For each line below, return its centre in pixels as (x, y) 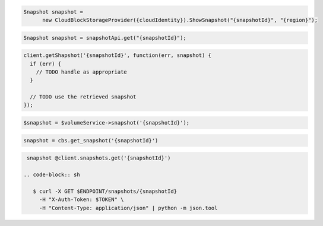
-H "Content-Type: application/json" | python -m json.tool (128, 208)
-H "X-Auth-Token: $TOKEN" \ (81, 200)
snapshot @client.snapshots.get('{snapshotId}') (99, 158)
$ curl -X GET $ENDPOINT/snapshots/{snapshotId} (105, 191)
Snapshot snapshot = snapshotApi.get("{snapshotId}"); (105, 38)
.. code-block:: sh (52, 175)
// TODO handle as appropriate (81, 72)
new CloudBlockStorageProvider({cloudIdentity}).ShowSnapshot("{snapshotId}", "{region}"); (180, 20)
